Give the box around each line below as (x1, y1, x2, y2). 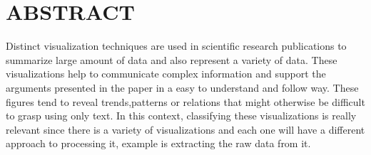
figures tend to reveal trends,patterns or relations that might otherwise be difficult (6, 94, 365, 109)
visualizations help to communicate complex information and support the (6, 66, 326, 81)
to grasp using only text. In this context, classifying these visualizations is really (6, 108, 357, 123)
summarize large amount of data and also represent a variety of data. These (6, 52, 337, 67)
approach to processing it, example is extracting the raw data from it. (6, 136, 311, 151)
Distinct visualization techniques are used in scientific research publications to (6, 38, 347, 53)
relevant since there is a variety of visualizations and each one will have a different (6, 122, 365, 137)
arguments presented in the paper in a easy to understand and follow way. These (6, 80, 359, 95)
